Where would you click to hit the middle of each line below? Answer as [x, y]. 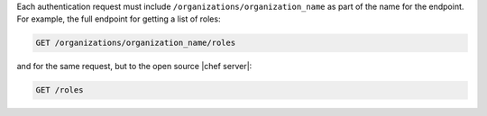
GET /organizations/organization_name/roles [136, 43]
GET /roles [60, 90]
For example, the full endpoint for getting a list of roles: [119, 19]
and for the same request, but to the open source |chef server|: [134, 67]
